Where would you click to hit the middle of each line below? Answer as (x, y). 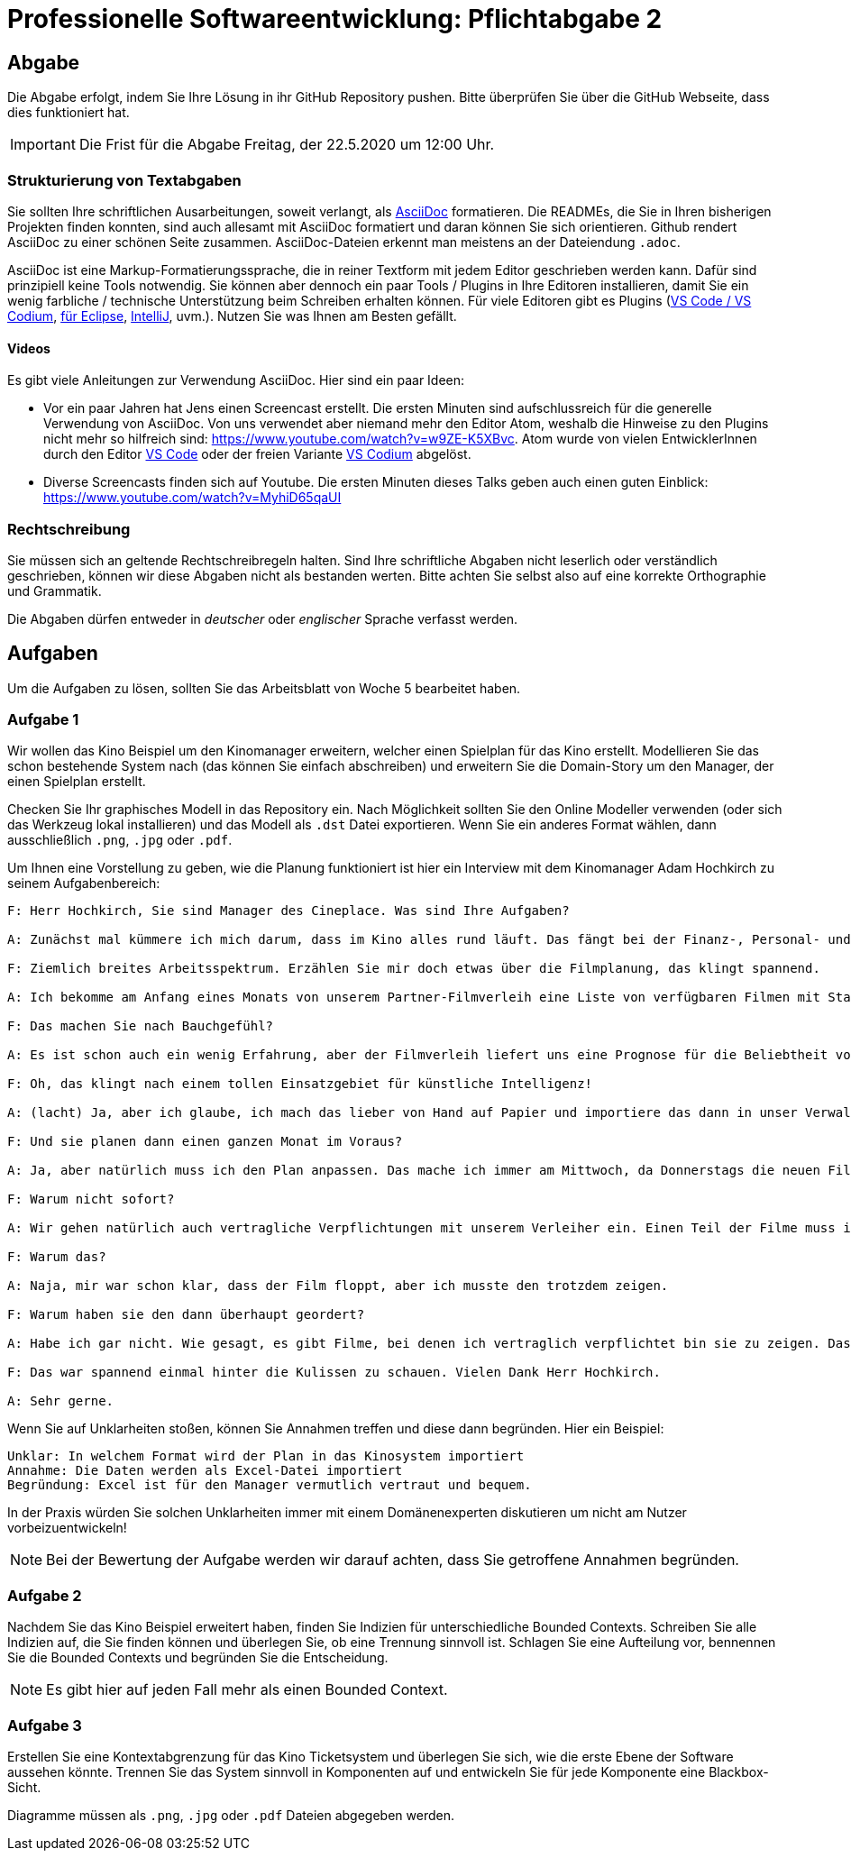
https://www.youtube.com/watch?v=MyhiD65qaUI (192, 498)
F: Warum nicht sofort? (91, 1199)
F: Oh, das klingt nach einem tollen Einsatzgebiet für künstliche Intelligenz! (300, 1084)
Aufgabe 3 (45, 1725)
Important (43, 145)
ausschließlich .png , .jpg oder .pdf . (120, 840)
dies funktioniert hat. (69, 113)
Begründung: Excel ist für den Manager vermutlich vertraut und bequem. (270, 1485)
